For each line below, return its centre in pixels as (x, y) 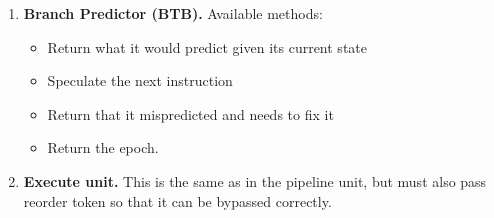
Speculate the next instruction (140, 80)
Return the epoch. (103, 147)
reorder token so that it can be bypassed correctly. (177, 200)
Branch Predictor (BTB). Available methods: (173, 13)
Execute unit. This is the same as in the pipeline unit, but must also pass (255, 180)
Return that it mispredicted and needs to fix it (190, 113)
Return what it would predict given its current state (207, 46)
